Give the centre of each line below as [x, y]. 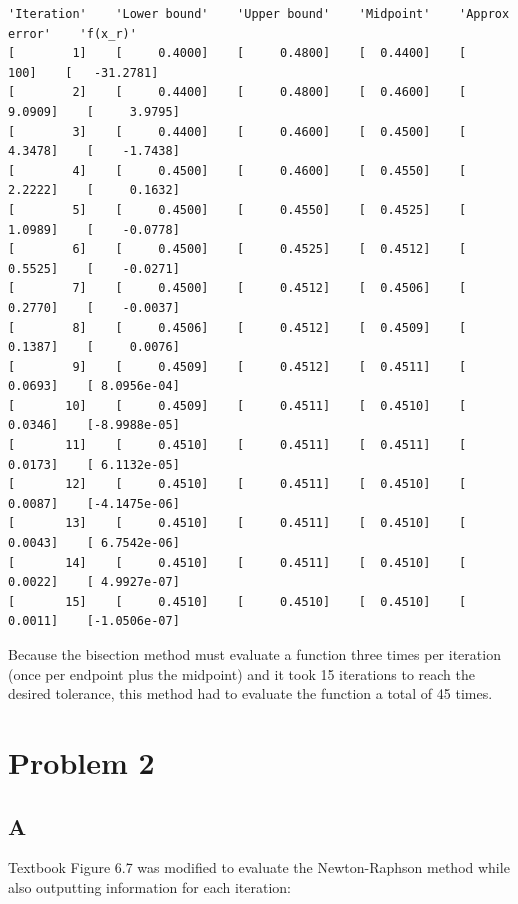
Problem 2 [81, 761]
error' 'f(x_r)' [72, 33]
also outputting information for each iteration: [149, 886]
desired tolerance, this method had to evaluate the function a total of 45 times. [250, 693]
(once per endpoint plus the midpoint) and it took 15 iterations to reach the [241, 673]
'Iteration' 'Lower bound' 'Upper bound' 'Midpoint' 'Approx [259, 14]
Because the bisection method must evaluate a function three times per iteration [254, 654]
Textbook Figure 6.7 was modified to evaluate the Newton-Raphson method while [259, 867]
